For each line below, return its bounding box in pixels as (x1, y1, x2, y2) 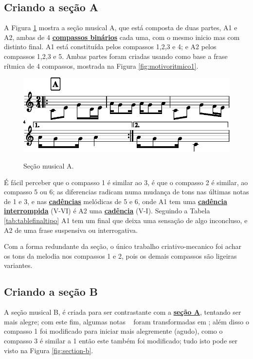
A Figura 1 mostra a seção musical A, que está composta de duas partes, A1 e (4, 22, 237, 33)
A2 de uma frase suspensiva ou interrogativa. (4, 225, 138, 235)
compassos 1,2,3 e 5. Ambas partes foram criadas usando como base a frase (4, 51, 228, 61)
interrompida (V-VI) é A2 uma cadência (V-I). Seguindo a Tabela (4, 206, 210, 216)
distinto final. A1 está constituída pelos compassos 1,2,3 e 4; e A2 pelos (4, 41, 217, 52)
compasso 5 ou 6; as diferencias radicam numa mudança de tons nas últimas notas (4, 187, 249, 197)
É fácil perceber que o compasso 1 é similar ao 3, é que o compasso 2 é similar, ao (4, 177, 248, 187)
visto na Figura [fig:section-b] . (4, 345, 93, 355)
